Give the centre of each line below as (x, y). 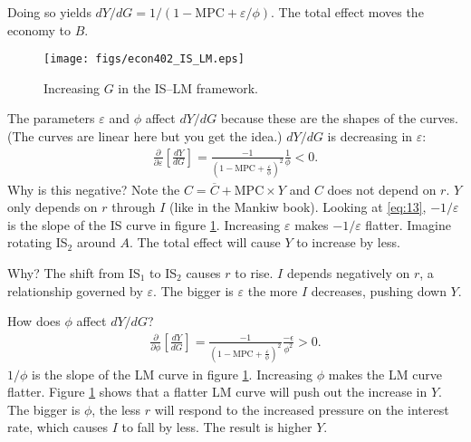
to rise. (254, 272)
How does (34, 321)
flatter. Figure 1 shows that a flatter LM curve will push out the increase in (217, 392)
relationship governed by (75, 290)
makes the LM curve (385, 374)
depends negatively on (348, 272)
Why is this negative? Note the (94, 189)
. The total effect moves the (347, 12)
